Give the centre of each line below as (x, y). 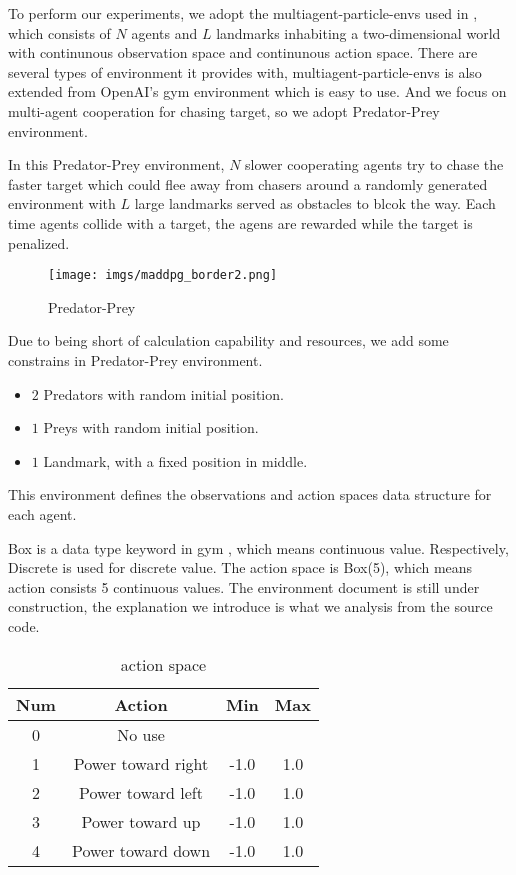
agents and (164, 32)
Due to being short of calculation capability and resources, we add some (228, 340)
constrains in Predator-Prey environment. (135, 359)
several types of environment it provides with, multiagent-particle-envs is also (245, 71)
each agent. (42, 513)
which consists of (59, 32)
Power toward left (141, 792)
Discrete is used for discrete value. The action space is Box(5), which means (240, 567)
